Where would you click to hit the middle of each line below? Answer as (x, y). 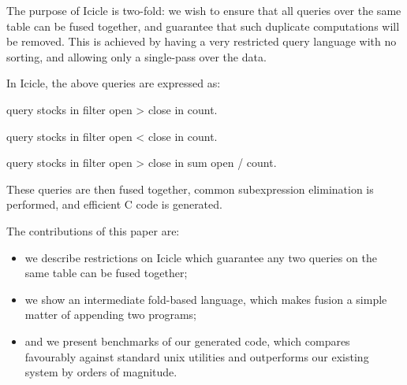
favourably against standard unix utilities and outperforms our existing (197, 356)
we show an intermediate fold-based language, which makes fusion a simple (206, 299)
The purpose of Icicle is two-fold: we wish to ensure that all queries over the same (204, 10)
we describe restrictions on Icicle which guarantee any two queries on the (201, 257)
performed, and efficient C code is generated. (114, 204)
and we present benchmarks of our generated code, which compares (187, 341)
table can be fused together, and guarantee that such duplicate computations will (203, 26)
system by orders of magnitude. (101, 372)
